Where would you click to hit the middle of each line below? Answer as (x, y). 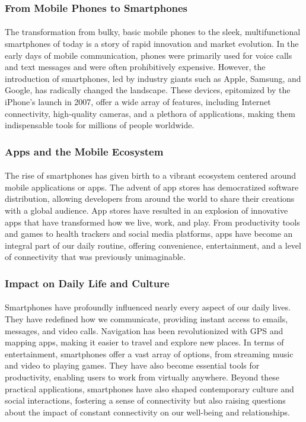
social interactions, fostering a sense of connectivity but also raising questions (145, 400)
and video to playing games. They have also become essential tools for (132, 365)
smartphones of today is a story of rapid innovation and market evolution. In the (152, 44)
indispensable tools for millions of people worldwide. (100, 125)
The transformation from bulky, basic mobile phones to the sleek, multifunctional (153, 32)
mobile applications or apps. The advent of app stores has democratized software (152, 187)
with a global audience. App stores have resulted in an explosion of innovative (146, 210)
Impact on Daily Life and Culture (87, 283)
